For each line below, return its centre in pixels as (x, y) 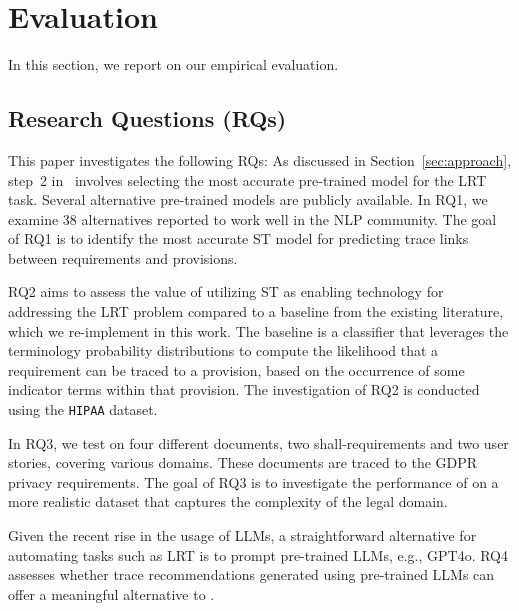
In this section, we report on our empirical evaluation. (173, 64)
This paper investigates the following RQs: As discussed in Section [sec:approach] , (260, 159)
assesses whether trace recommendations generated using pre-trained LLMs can (251, 574)
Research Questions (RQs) (147, 118)
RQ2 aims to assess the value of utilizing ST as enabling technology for (226, 291)
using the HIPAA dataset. (83, 409)
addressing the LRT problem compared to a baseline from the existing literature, (256, 311)
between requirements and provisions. (123, 257)
